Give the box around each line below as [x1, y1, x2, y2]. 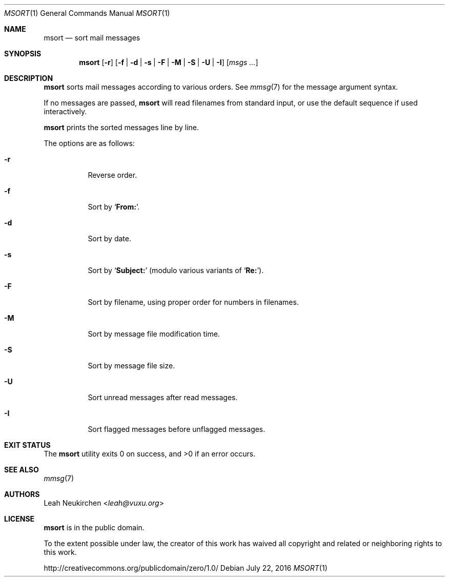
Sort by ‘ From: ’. [88, 202, 140, 211]
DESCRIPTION [4, 74, 53, 82]
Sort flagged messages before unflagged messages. [88, 425, 266, 433]
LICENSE [4, 514, 35, 523]
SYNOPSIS [4, 49, 42, 58]
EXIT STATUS [4, 441, 51, 449]
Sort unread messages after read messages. [88, 393, 238, 402]
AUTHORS [4, 490, 40, 499]
